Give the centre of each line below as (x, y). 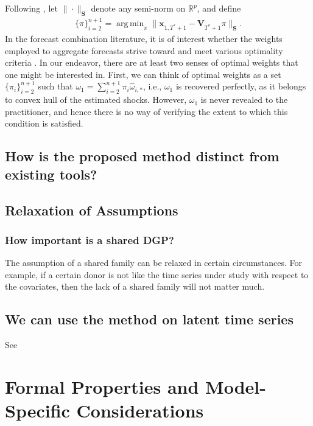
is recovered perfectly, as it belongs (241, 86)
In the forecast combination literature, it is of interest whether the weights (144, 39)
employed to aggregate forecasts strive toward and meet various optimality (144, 50)
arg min (130, 24)
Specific (37, 410)
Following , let (31, 8)
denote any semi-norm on (138, 8)
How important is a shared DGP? (90, 239)
